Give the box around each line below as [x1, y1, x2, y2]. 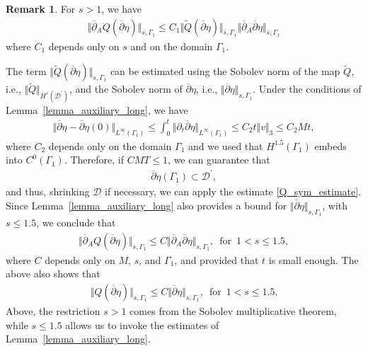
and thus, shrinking [6, 184, 90, 199]
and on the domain [130, 38, 213, 53]
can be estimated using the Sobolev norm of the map [110, 64, 340, 79]
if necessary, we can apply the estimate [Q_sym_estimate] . [104, 184, 362, 199]
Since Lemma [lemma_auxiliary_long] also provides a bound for [6, 197, 287, 212]
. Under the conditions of [253, 81, 362, 96]
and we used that [188, 138, 263, 153]
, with [322, 197, 348, 212]
